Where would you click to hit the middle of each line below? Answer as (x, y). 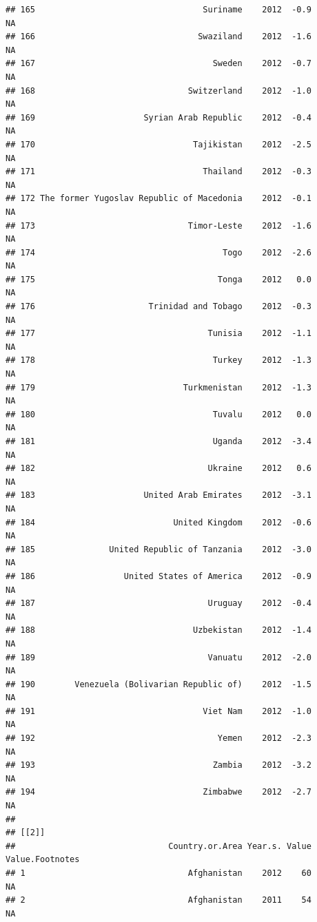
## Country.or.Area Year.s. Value (158, 846)
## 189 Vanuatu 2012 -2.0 (158, 657)
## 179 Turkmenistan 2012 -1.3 (158, 387)
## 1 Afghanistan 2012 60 (158, 873)
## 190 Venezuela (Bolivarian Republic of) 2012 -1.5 (158, 684)
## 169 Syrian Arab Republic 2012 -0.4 (158, 117)
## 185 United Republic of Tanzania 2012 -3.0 (158, 549)
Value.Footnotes (43, 860)
